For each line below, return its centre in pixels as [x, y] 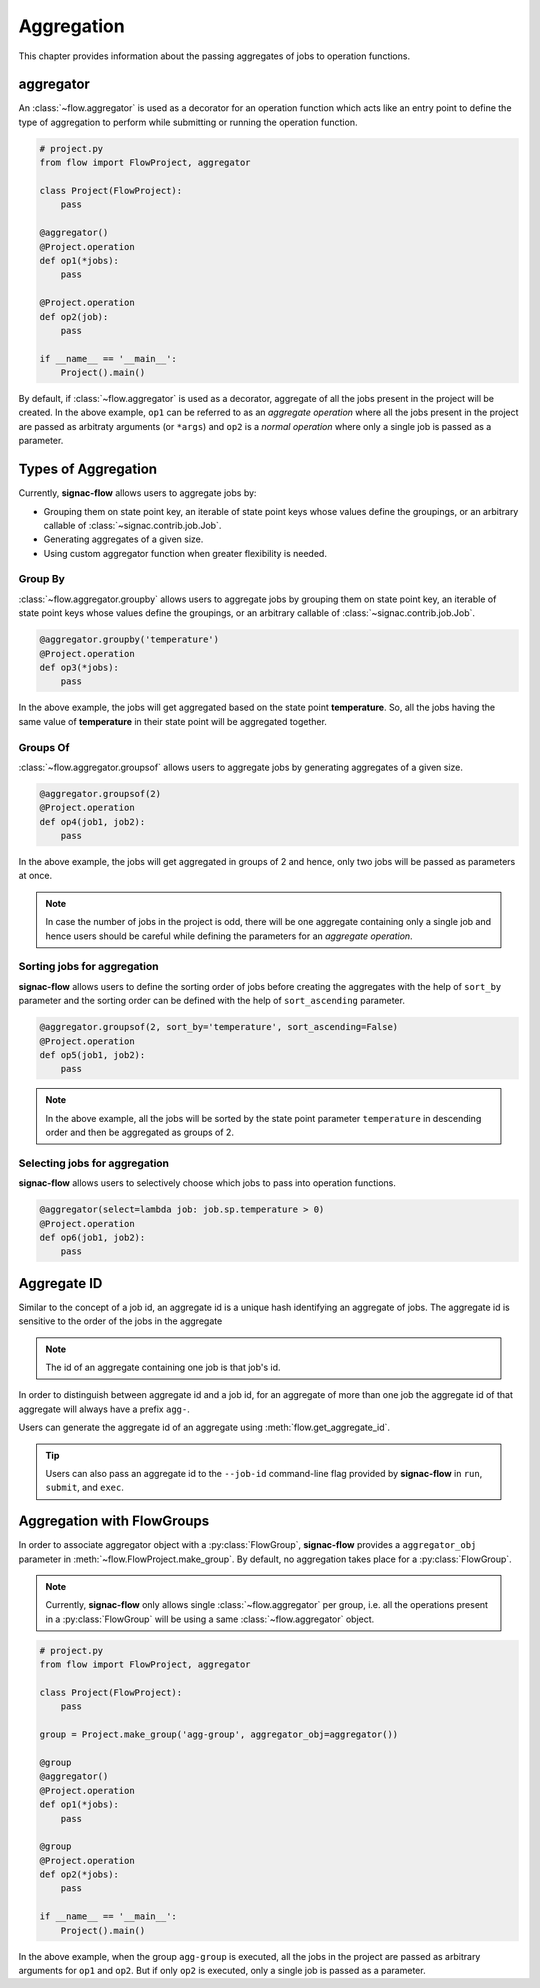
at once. [35, 876]
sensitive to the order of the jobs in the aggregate [120, 1321]
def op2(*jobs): [79, 1874]
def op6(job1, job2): [92, 1237]
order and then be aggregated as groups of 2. [140, 1132]
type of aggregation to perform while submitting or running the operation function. [188, 122]
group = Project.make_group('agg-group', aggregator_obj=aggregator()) [219, 1734]
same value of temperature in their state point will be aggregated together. [172, 721]
